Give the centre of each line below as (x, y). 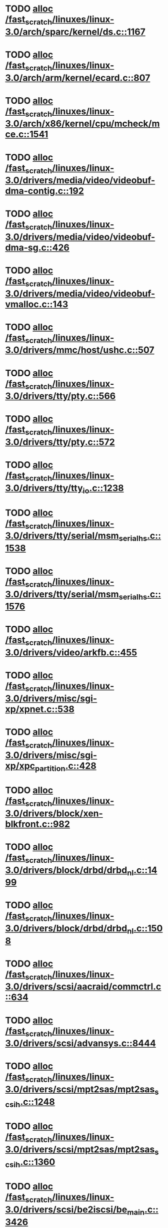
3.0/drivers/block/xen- (54, 813)
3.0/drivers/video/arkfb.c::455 (71, 652)
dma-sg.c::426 (37, 247)
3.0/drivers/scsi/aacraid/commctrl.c (83, 987)
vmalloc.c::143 (37, 304)
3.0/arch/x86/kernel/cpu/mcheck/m (82, 124)
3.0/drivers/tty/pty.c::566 (60, 396)
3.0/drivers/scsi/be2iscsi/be (66, 1209)
